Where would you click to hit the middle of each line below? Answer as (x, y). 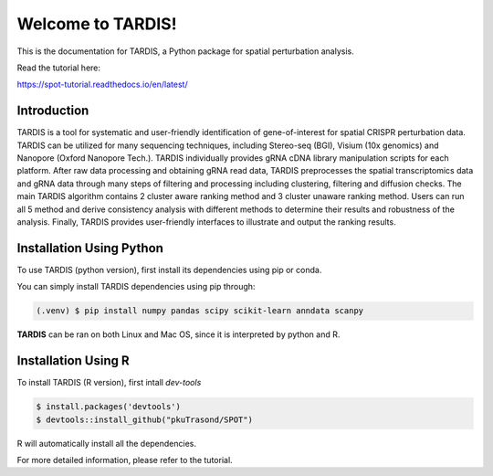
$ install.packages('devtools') (109, 407)
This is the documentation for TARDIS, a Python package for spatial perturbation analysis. (186, 51)
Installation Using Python (90, 248)
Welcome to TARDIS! (97, 24)
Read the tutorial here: (58, 68)
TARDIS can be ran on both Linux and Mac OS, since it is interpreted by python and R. (178, 334)
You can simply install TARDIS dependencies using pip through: (136, 287)
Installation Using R (73, 361)
